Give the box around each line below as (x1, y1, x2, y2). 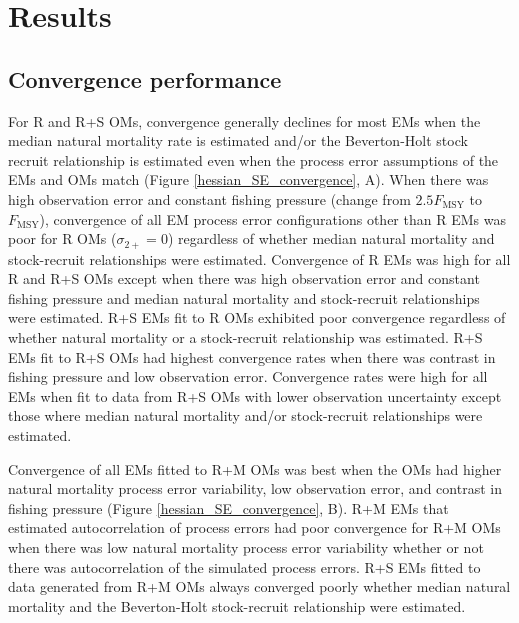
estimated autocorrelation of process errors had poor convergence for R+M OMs (8, 517, 501, 538)
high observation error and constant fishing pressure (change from (8, 188, 411, 209)
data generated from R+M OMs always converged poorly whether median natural (8, 576, 511, 597)
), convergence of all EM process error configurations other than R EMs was (39, 208, 506, 229)
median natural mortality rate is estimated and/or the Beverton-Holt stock (8, 130, 468, 151)
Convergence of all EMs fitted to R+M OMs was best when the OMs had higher (8, 458, 502, 479)
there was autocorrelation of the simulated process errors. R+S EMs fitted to (8, 556, 481, 577)
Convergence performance (8, 63, 282, 94)
